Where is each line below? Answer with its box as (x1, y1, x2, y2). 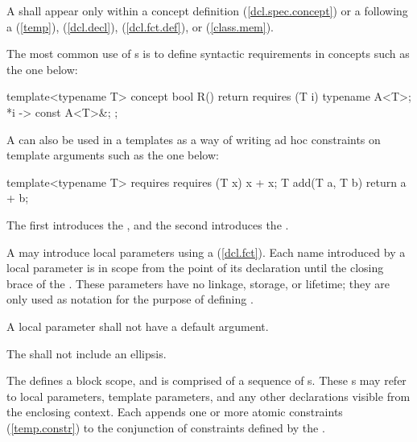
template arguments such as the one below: (6, 147, 219, 163)
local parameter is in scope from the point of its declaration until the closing (6, 259, 384, 276)
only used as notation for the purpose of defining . (6, 291, 254, 308)
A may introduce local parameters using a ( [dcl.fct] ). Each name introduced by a (6, 243, 406, 260)
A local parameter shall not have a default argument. (6, 317, 269, 334)
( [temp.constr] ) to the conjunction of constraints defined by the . (6, 419, 325, 436)
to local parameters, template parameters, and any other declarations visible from (6, 387, 411, 404)
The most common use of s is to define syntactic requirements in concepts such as (6, 45, 410, 62)
